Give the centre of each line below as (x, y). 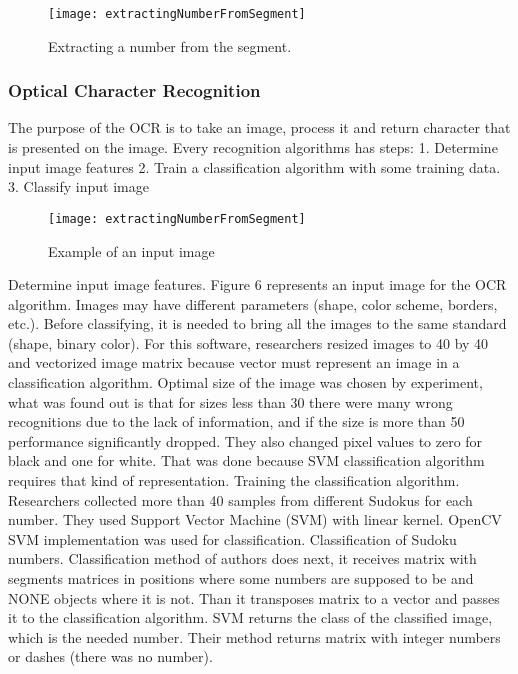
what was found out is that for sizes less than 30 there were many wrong (230, 401)
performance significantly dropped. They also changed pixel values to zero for (245, 440)
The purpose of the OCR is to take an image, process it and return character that (259, 127)
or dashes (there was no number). (110, 656)
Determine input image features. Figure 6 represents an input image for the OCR (257, 284)
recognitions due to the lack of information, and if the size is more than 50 (236, 421)
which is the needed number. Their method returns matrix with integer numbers (254, 636)
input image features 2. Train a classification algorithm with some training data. (254, 166)
